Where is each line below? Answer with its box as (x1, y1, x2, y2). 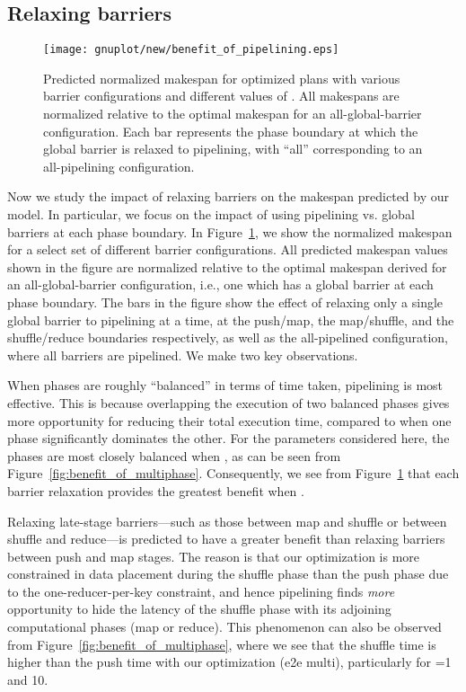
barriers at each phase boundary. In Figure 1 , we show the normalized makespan (7, 222, 453, 241)
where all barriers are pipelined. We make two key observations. (7, 345, 358, 364)
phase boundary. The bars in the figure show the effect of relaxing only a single (7, 292, 444, 311)
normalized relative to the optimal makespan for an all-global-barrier (43, 104, 422, 123)
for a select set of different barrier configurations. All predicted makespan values (7, 240, 448, 259)
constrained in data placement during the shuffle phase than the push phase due (7, 564, 449, 583)
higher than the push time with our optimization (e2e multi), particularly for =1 (7, 652, 452, 671)
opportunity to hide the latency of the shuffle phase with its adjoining (7, 599, 391, 618)
